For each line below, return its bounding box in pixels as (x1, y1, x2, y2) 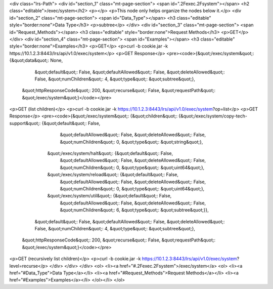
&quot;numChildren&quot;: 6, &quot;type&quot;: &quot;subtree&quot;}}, (60, 207, 209, 213)
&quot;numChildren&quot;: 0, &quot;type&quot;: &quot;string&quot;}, (60, 139, 203, 145)
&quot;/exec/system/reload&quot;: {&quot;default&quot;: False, (47, 172, 179, 178)
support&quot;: (9, 120, 41, 126)
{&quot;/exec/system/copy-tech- (178, 113, 248, 119)
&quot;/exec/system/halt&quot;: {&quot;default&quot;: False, (47, 150, 173, 156)
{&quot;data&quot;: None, (9, 57, 63, 63)
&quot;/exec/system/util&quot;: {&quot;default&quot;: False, (47, 193, 172, 199)
